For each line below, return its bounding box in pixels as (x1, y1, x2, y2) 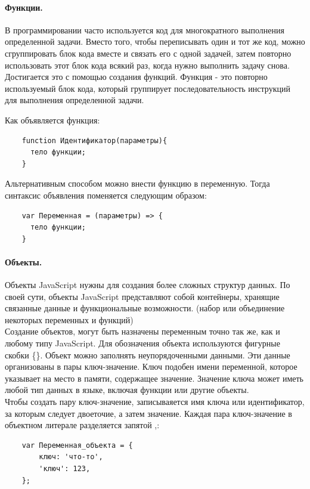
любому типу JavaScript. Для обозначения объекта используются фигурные (5, 337, 280, 349)
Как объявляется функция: (5, 113, 100, 126)
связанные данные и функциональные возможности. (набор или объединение (5, 302, 285, 314)
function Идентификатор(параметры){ (21, 136, 168, 145)
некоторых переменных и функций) (5, 313, 134, 326)
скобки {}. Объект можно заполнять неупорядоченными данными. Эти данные (5, 348, 290, 361)
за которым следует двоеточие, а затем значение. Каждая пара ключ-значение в (5, 407, 292, 419)
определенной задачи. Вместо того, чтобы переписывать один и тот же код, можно (5, 35, 305, 48)
